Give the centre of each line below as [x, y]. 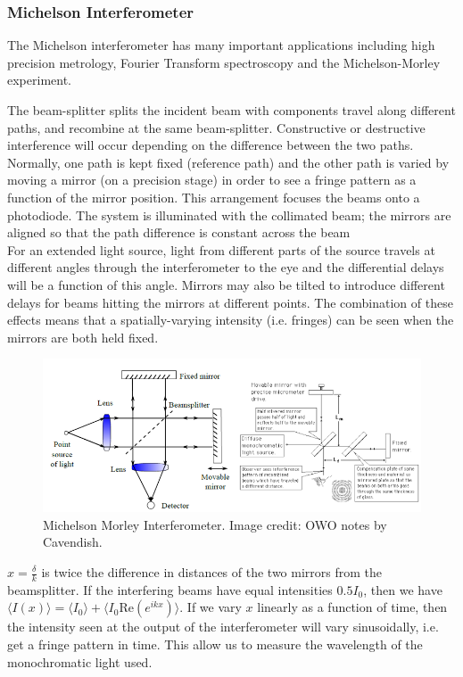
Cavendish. [73, 542]
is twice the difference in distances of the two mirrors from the [211, 572]
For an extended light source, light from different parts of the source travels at [221, 249]
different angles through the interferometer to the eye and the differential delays [226, 267]
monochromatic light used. [80, 661]
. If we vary [211, 607]
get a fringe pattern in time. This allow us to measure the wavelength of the [215, 644]
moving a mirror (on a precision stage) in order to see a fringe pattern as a [212, 180]
